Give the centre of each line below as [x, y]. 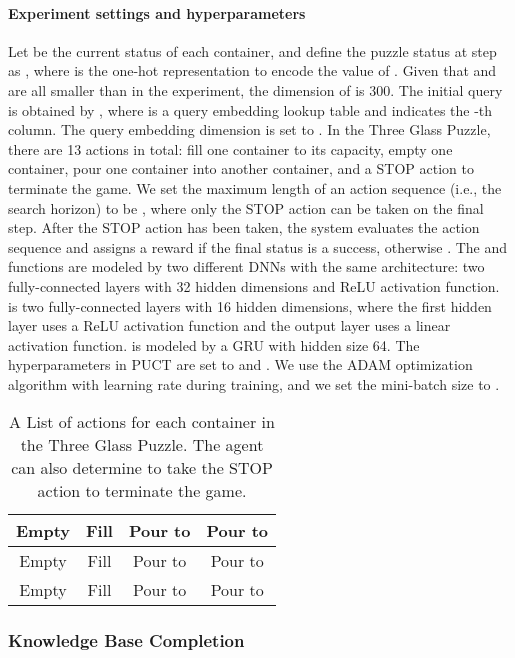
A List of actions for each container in [142, 422]
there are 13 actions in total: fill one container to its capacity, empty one [230, 148]
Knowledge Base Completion [126, 640]
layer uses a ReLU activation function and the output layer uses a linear [229, 325]
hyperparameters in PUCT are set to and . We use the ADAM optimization [240, 364]
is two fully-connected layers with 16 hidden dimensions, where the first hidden [250, 305]
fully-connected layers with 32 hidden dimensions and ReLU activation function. [254, 285]
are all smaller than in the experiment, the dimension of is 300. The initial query [255, 89]
